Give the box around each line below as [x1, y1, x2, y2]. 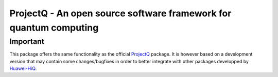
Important [9, 37, 45, 46]
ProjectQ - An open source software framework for [9, 8, 232, 19]
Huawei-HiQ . [9, 65, 37, 71]
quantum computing [9, 22, 99, 33]
